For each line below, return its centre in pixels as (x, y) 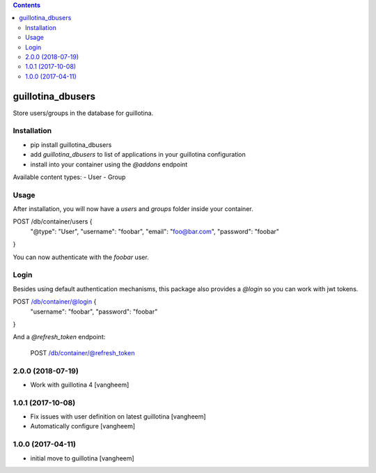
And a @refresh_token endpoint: (59, 337)
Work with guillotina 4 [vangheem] (80, 385)
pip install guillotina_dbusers (71, 145)
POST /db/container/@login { (55, 302)
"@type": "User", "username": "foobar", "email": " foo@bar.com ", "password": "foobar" (155, 231)
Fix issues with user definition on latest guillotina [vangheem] (118, 417)
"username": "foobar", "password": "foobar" (94, 311)
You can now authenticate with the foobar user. (81, 257)
